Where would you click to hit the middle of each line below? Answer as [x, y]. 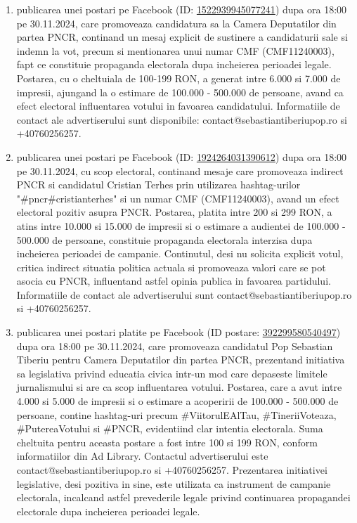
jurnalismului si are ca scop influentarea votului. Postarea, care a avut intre [179, 387]
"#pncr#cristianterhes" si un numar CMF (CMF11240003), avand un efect [178, 198]
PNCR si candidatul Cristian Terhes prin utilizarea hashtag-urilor [158, 185]
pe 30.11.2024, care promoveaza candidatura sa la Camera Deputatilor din [176, 23]
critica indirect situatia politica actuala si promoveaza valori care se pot [171, 267]
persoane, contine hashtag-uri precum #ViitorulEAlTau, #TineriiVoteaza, [176, 414]
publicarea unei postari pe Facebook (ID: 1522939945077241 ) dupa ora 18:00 [182, 9]
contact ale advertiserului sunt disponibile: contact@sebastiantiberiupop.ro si [182, 119]
